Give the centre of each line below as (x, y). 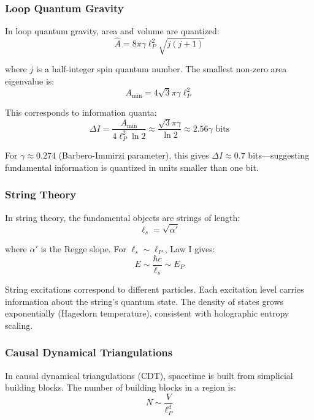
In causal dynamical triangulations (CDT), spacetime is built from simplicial (149, 375)
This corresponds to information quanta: (81, 112)
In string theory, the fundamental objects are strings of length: (123, 217)
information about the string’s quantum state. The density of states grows (144, 301)
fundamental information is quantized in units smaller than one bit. (132, 167)
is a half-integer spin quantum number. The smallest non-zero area (161, 69)
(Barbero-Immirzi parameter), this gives (134, 155)
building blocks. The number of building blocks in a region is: (121, 387)
